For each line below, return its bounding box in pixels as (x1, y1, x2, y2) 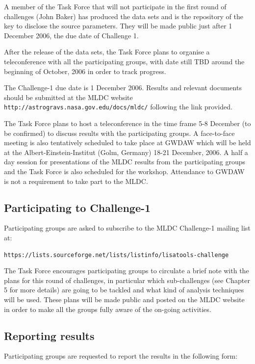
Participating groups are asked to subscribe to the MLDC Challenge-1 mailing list (4, 223, 251, 233)
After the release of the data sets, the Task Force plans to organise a (4, 47, 210, 57)
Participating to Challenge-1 (4, 200, 151, 215)
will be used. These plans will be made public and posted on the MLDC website (4, 294, 245, 304)
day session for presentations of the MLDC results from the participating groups (4, 156, 246, 167)
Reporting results (4, 328, 95, 343)
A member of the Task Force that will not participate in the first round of (4, 1, 227, 11)
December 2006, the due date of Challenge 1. (4, 30, 139, 40)
